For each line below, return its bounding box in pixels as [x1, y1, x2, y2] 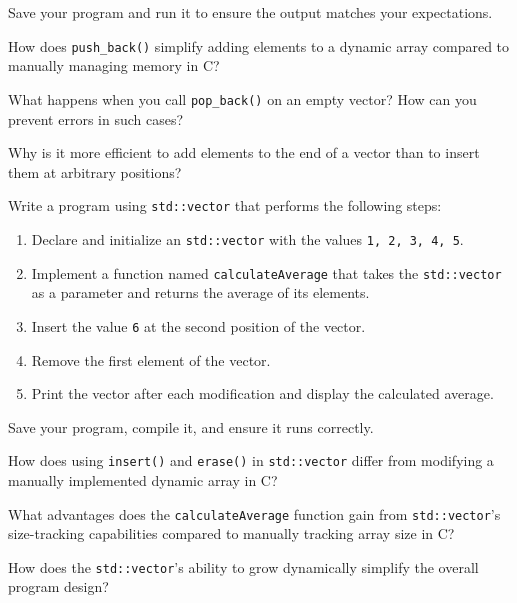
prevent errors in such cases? [8, 108, 184, 129]
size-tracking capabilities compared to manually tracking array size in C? [8, 523, 455, 544]
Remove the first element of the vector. [31, 349, 271, 370]
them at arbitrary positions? [8, 161, 182, 182]
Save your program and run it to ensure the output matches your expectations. [8, 2, 493, 22]
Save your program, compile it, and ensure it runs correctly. [8, 416, 374, 437]
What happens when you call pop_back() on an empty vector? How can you [8, 88, 477, 109]
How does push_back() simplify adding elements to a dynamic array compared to [8, 35, 510, 56]
